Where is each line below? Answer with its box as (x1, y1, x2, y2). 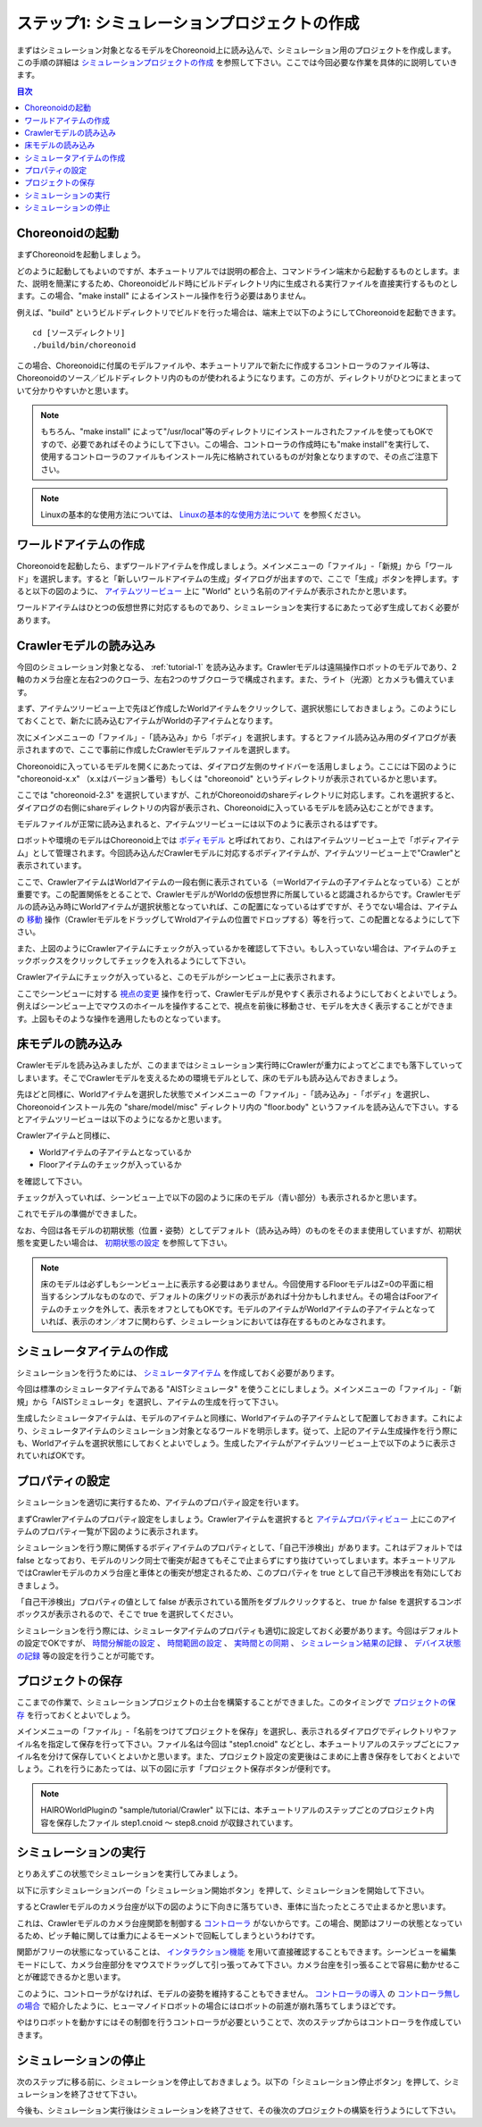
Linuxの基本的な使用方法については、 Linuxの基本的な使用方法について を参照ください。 (40, 509, 366, 520)
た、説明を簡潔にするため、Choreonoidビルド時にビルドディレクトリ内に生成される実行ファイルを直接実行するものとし (16, 278, 459, 289)
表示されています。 (16, 860, 87, 871)
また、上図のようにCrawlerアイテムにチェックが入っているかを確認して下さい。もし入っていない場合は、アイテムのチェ (16, 942, 458, 953)
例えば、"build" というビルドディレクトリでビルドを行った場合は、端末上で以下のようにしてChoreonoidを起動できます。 (16, 306, 461, 317)
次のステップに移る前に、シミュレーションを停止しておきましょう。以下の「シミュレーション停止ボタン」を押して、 (16, 2076, 445, 2087)
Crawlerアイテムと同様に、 (16, 1130, 115, 1141)
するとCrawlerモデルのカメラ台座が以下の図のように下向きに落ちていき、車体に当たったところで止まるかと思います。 (16, 1901, 451, 1912)
